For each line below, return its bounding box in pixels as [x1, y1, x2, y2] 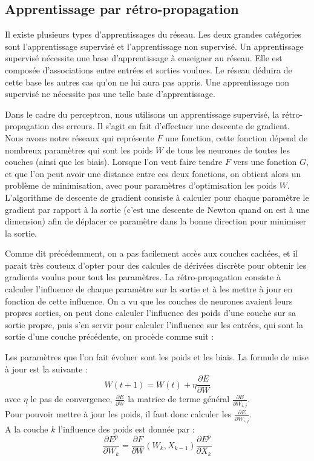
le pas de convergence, [30, 392, 113, 405]
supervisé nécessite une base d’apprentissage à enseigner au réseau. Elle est [5, 52, 283, 64]
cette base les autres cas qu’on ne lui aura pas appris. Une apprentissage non [5, 75, 290, 88]
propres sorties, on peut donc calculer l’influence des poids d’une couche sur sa [5, 306, 296, 319]
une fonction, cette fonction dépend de [165, 131, 308, 144]
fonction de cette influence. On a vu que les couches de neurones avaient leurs [5, 294, 293, 307]
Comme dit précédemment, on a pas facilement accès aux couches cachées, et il [5, 247, 298, 260]
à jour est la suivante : [5, 362, 88, 375]
